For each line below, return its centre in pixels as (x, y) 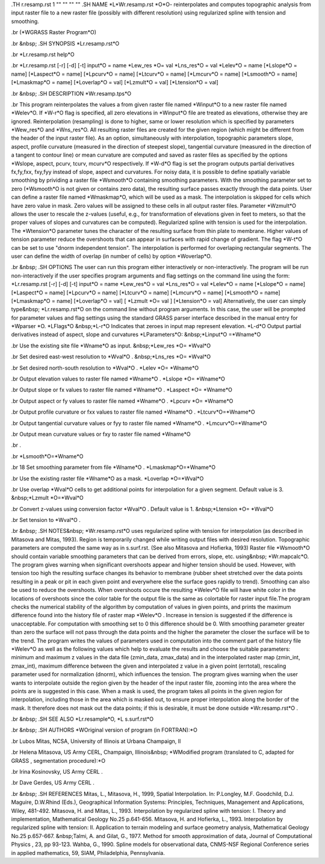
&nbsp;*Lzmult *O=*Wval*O (47, 498)
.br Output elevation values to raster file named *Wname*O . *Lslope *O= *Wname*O (118, 379)
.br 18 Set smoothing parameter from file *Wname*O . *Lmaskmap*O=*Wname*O (113, 467)
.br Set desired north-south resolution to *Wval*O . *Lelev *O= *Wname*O (105, 368)
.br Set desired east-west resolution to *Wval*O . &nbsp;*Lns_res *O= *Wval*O (111, 357)
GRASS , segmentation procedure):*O (58, 760)
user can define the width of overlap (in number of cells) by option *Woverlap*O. (112, 256)
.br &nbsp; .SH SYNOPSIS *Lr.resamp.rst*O (65, 43)
